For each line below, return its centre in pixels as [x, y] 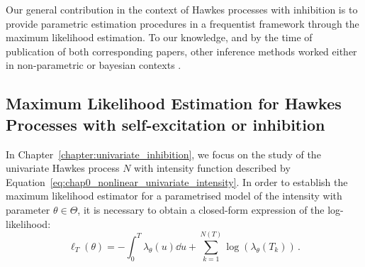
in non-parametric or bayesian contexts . [94, 65]
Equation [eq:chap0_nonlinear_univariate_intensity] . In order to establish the [177, 181]
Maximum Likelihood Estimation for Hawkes [174, 103]
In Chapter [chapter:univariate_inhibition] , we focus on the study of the [163, 154]
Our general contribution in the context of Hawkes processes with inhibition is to [182, 9]
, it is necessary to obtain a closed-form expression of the [201, 209]
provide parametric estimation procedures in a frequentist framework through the [182, 23]
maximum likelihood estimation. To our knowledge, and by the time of [159, 37]
